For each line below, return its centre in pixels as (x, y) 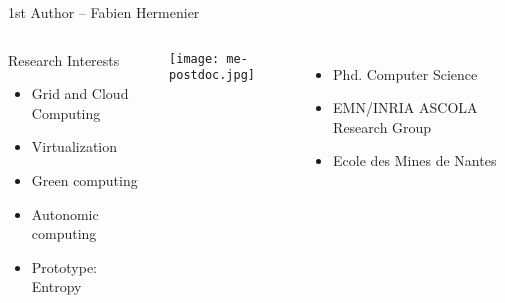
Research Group (382, 126)
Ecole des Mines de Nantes (415, 160)
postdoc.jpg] (212, 75)
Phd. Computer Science (405, 73)
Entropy (56, 286)
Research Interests (64, 59)
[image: (194, 58)
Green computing (84, 179)
